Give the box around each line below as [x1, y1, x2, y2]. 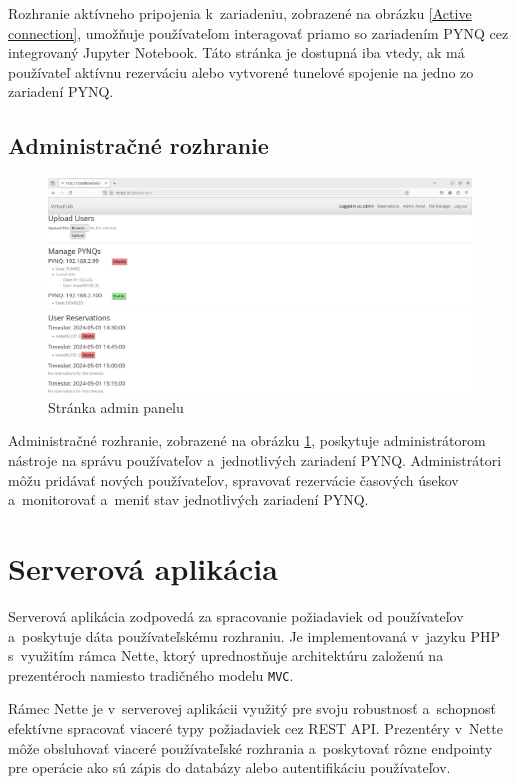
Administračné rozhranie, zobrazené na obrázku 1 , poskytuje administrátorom [8, 430, 486, 451]
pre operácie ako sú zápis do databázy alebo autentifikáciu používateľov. [8, 757, 451, 778]
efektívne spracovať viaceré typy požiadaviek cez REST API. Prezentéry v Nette [8, 717, 503, 738]
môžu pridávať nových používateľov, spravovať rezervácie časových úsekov [8, 469, 459, 490]
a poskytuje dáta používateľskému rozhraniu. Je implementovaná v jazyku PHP [8, 625, 501, 646]
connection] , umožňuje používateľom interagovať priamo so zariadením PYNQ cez [8, 22, 509, 43]
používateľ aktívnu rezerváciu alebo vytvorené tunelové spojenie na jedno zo [8, 61, 474, 82]
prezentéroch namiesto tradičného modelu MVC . [8, 664, 294, 685]
